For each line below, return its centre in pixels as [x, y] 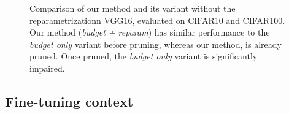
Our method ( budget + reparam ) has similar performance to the [150, 32]
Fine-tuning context [69, 101]
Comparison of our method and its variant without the [133, 8]
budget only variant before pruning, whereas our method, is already [156, 44]
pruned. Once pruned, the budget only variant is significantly [144, 56]
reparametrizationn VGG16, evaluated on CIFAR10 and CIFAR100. [157, 20]
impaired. [47, 68]
